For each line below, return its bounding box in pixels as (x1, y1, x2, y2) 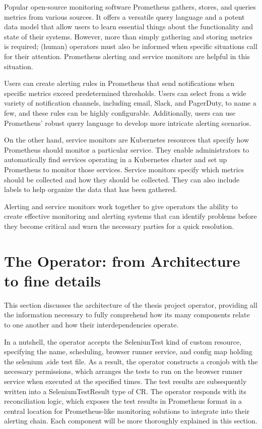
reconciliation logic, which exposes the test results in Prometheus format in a (4, 396, 242, 406)
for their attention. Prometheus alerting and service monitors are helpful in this (4, 51, 250, 61)
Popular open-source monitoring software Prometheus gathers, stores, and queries (4, 2, 256, 12)
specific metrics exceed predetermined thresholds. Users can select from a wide (4, 87, 246, 98)
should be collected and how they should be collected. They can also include (4, 174, 240, 184)
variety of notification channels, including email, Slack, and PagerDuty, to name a (4, 98, 256, 108)
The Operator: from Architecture (4, 250, 240, 271)
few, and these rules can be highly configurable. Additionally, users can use (4, 107, 236, 118)
